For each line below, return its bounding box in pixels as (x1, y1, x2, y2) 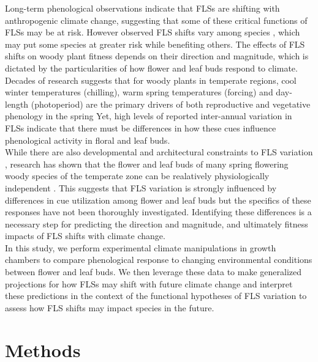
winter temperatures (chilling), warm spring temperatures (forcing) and (5, 86, 273, 98)
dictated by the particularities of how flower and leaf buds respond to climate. (5, 61, 298, 74)
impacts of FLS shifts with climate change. (5, 229, 165, 242)
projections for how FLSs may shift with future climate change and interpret (5, 277, 293, 290)
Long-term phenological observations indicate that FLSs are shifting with (5, 2, 280, 14)
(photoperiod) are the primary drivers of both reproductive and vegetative (31, 97, 311, 110)
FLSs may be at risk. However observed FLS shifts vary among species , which (5, 26, 300, 39)
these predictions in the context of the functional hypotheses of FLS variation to (5, 289, 307, 302)
